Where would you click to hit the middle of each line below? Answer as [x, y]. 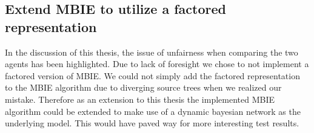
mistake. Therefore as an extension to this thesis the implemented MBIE [140, 99]
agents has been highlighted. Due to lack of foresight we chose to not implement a [157, 64]
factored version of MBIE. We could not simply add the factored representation [152, 75]
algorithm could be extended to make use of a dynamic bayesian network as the [153, 111]
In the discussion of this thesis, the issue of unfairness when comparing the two [152, 52]
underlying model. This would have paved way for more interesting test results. [152, 123]
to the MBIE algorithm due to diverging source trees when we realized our [143, 87]
